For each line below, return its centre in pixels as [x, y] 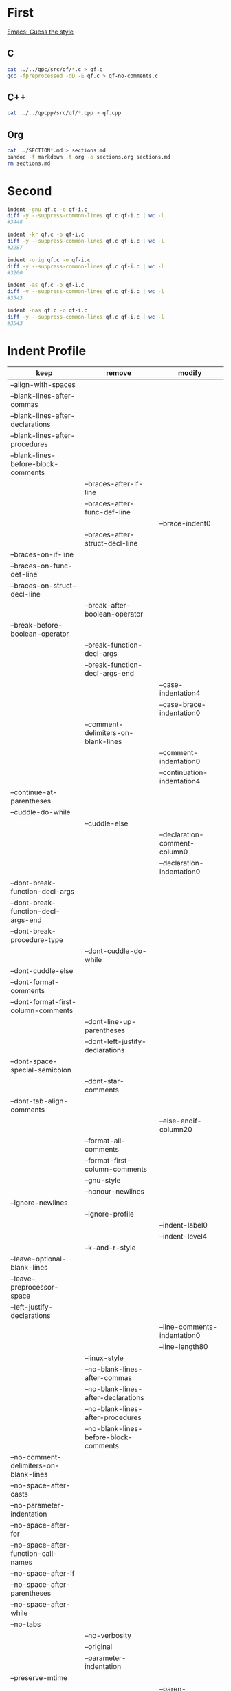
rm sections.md [29, 163]
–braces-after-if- [114, 483]
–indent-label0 [184, 1225]
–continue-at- [34, 792]
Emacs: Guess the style [41, 32]
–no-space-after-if [43, 1573]
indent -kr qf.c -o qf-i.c [46, 235]
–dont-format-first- [44, 1001]
